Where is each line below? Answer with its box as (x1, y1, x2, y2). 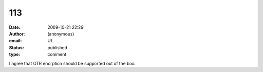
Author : (9, 31, 25, 36)
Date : (9, 24, 20, 30)
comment (47, 52, 67, 57)
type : (9, 52, 20, 57)
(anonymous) (47, 31, 75, 36)
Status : (9, 44, 24, 51)
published (47, 44, 68, 51)
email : (9, 38, 22, 44)
